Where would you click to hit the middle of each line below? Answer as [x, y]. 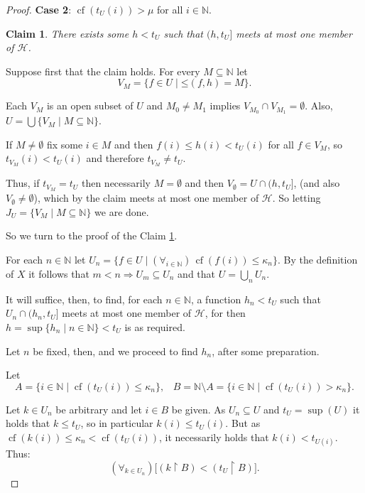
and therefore [115, 158]
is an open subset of [90, 105]
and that [197, 273]
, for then [225, 313]
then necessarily [116, 183]
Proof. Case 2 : [39, 9]
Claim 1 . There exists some [67, 33]
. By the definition [317, 259]
